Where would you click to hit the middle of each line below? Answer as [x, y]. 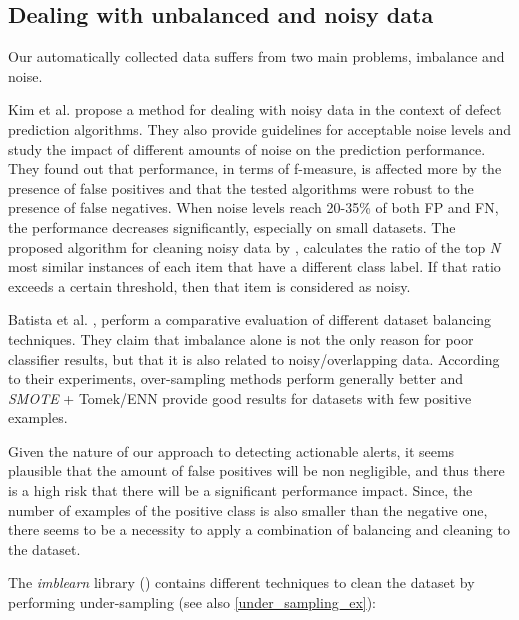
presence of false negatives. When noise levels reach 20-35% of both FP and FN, [253, 207]
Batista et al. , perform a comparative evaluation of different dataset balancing [250, 319]
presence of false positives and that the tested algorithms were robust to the [241, 187]
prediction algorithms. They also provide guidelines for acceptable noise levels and [259, 128]
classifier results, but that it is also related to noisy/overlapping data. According [254, 358]
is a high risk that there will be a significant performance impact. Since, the [240, 490]
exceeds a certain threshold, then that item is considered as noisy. [209, 285]
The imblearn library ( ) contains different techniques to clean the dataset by [241, 582]
